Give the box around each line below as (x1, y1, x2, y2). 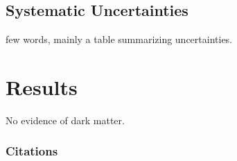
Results (6, 72, 78, 101)
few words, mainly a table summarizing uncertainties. (6, 32, 233, 46)
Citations (6, 142, 58, 160)
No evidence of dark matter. (6, 112, 125, 127)
